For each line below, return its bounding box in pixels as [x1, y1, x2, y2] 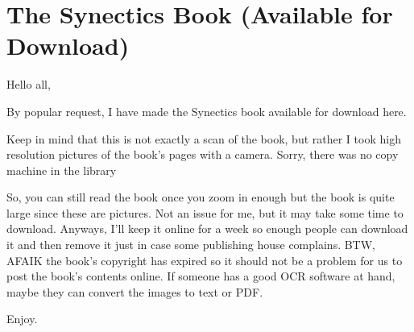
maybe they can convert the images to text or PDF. [6, 283, 263, 300]
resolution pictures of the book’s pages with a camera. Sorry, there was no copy [6, 146, 399, 163]
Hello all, [6, 76, 51, 93]
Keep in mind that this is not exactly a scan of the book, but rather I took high [6, 130, 401, 147]
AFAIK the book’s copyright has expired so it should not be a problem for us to [6, 251, 403, 268]
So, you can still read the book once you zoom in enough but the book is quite [6, 189, 395, 205]
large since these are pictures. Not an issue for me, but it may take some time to [6, 204, 404, 221]
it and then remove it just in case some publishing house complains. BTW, [6, 236, 376, 253]
